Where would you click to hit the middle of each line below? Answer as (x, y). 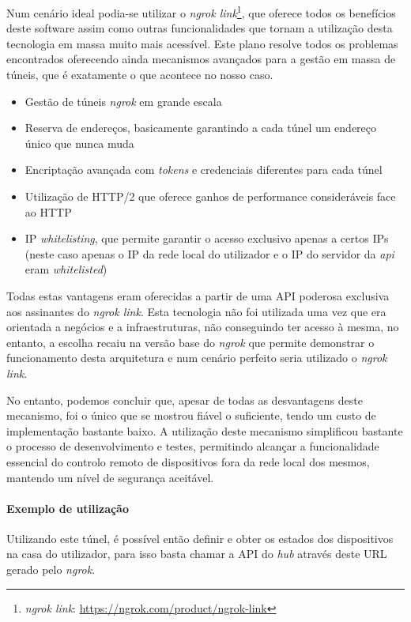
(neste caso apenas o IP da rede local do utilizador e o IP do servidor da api (209, 253)
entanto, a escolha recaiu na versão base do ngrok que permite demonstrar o (190, 342)
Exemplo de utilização (68, 508)
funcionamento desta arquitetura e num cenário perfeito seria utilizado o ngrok (197, 358)
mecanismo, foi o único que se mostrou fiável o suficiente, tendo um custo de (191, 415)
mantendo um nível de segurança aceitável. (110, 477)
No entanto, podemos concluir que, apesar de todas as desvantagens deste (185, 400)
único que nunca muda (79, 143)
